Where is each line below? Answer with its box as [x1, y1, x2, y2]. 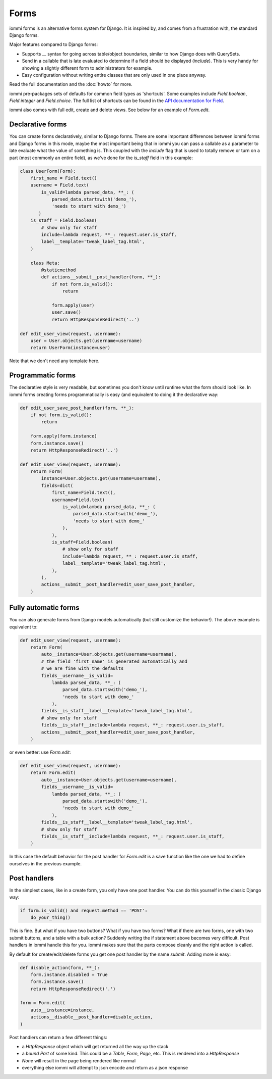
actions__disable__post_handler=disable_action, [30, 1014, 153, 1020]
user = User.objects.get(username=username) [30, 337, 143, 344]
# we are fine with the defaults [41, 666, 124, 671]
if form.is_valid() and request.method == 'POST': [20, 907, 148, 913]
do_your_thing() [30, 915, 71, 920]
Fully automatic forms [9, 604, 80, 612]
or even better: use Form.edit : [9, 749, 71, 755]
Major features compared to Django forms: [9, 41, 98, 47]
